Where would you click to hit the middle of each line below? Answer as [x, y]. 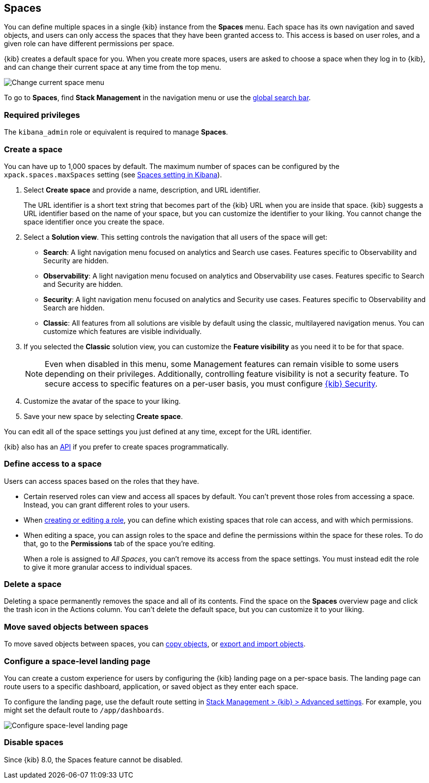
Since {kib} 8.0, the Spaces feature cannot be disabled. [93, 759]
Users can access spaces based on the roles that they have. [101, 481]
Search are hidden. [74, 308]
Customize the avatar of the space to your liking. [102, 401]
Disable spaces [34, 742]
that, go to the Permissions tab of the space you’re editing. [119, 543]
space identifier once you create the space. [94, 222]
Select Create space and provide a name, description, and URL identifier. [142, 190]
